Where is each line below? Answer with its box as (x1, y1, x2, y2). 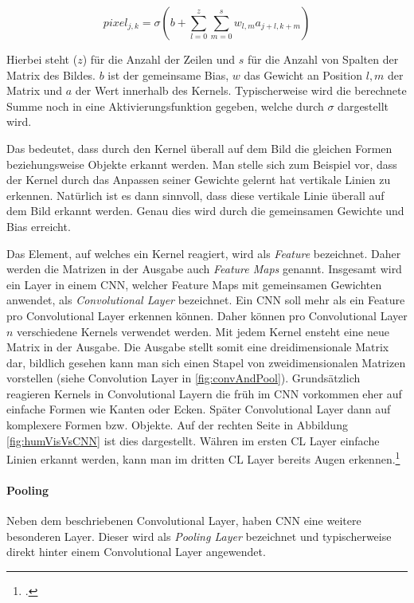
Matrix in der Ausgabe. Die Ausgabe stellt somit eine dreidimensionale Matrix (6, 339, 389, 355)
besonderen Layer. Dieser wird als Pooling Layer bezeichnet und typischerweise (6, 527, 392, 544)
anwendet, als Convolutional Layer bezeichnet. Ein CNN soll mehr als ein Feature (6, 292, 405, 308)
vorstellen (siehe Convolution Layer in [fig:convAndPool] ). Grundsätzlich (6, 370, 361, 386)
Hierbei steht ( (6, 51, 78, 67)
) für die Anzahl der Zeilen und (82, 51, 236, 67)
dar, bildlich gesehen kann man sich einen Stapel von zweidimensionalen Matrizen (6, 354, 406, 370)
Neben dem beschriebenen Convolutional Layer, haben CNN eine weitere (6, 512, 361, 529)
